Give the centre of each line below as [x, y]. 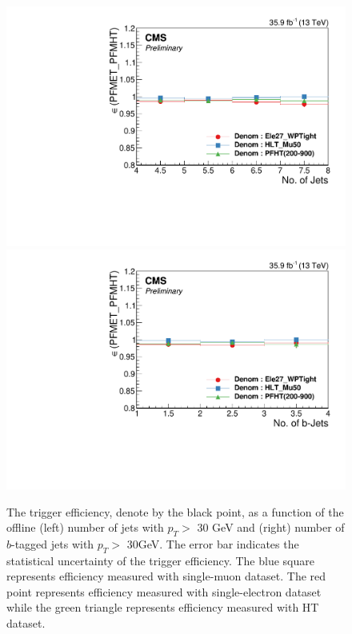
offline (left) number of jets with [85, 527]
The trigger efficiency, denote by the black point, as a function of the [175, 511]
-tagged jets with [53, 543]
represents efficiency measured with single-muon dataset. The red [166, 576]
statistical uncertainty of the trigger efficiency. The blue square [160, 560]
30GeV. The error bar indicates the [213, 543]
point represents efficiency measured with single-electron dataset [164, 591]
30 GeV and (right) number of [271, 527]
